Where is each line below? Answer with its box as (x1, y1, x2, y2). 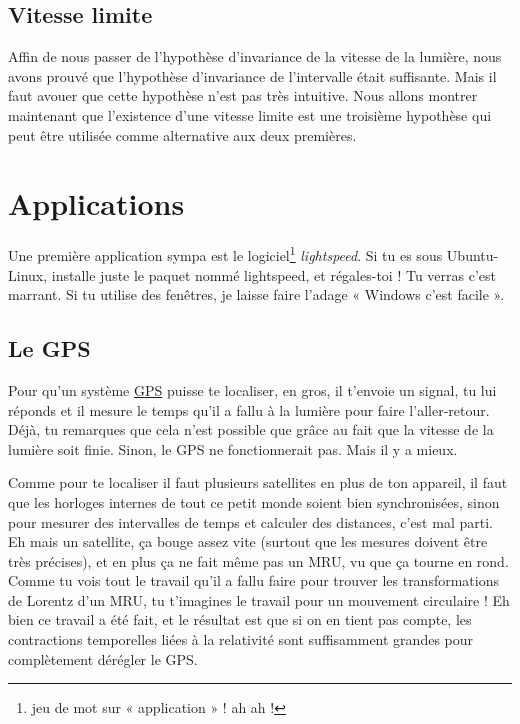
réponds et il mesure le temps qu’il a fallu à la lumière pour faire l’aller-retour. (8, 399, 490, 420)
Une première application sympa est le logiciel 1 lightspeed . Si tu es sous (8, 242, 443, 265)
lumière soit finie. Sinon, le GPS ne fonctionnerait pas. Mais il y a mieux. (8, 438, 458, 459)
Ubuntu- (446, 244, 499, 265)
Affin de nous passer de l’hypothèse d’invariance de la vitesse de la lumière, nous (8, 46, 502, 67)
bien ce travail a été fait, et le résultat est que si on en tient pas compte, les (8, 609, 472, 630)
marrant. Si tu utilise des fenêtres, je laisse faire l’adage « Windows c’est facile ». (8, 284, 505, 305)
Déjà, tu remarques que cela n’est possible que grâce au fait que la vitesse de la (8, 419, 494, 440)
